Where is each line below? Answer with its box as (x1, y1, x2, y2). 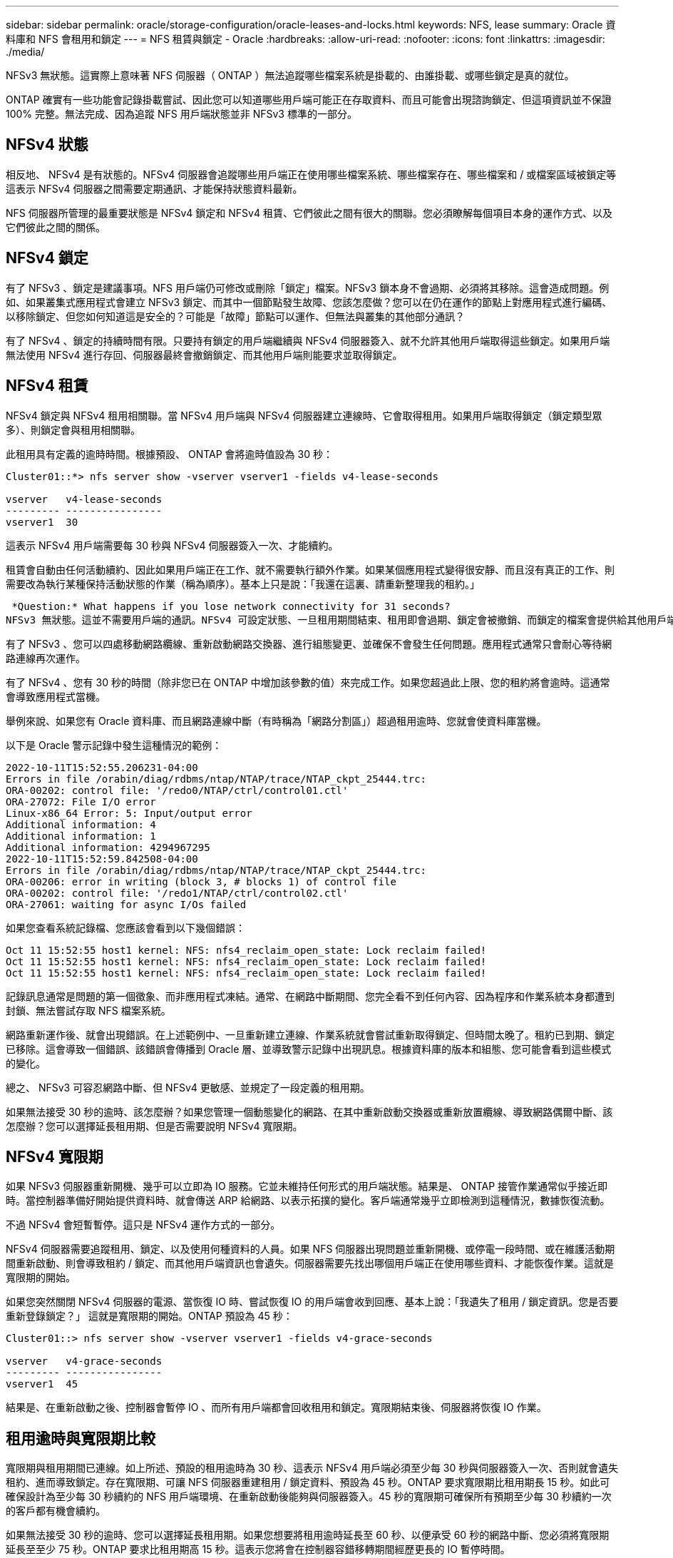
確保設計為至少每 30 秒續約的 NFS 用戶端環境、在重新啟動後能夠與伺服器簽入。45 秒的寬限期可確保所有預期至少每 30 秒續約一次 (6, 1490, 612, 1503)
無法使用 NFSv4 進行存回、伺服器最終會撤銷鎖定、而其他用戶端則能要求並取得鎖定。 (6, 348, 403, 361)
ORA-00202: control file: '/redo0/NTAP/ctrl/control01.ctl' (6, 784, 349, 796)
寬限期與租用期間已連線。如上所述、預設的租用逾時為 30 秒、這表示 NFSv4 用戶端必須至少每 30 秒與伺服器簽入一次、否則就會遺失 (6, 1462, 619, 1475)
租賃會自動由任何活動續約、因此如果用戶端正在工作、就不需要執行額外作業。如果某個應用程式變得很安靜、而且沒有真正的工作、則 (6, 563, 615, 576)
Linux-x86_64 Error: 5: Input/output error (6, 807, 252, 819)
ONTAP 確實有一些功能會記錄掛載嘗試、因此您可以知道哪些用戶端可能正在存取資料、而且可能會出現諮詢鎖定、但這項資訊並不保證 (6, 93, 612, 106)
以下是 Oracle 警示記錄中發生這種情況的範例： (6, 738, 222, 751)
